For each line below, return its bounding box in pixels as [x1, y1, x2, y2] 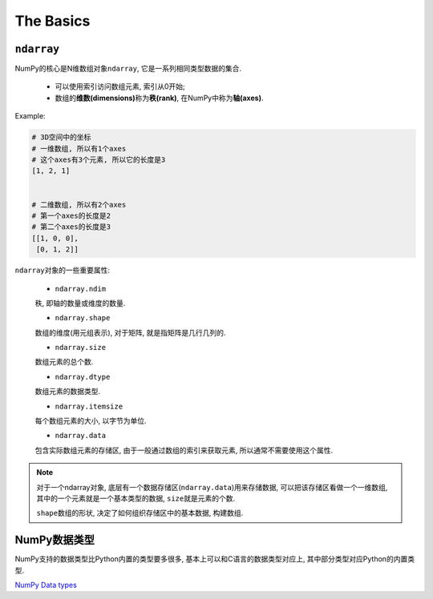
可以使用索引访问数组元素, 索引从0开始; [55, 82, 186, 91]
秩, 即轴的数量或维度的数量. [34, 298, 126, 308]
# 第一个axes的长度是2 [31, 211, 111, 220]
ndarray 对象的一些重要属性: [14, 265, 111, 275]
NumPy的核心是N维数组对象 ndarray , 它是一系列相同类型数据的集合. [14, 64, 242, 74]
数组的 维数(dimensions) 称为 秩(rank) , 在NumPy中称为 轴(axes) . [55, 93, 264, 103]
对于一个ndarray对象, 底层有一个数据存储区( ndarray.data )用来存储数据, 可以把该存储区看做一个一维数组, [36, 482, 388, 492]
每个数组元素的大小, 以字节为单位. [34, 416, 148, 426]
